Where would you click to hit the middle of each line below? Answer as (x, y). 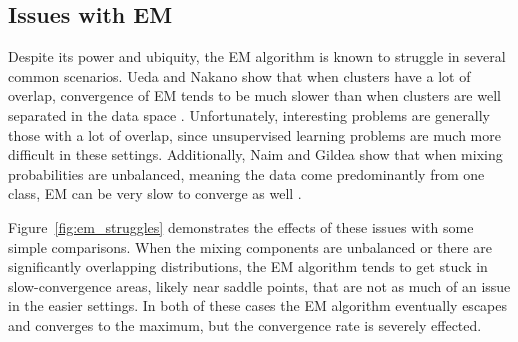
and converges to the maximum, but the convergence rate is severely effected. (245, 324)
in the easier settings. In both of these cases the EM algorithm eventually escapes (257, 305)
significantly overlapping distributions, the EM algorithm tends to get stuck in (248, 266)
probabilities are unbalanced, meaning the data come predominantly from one (246, 173)
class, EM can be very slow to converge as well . (155, 193)
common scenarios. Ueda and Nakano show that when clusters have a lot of (239, 75)
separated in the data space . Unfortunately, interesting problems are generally (249, 114)
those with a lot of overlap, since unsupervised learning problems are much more (254, 134)
